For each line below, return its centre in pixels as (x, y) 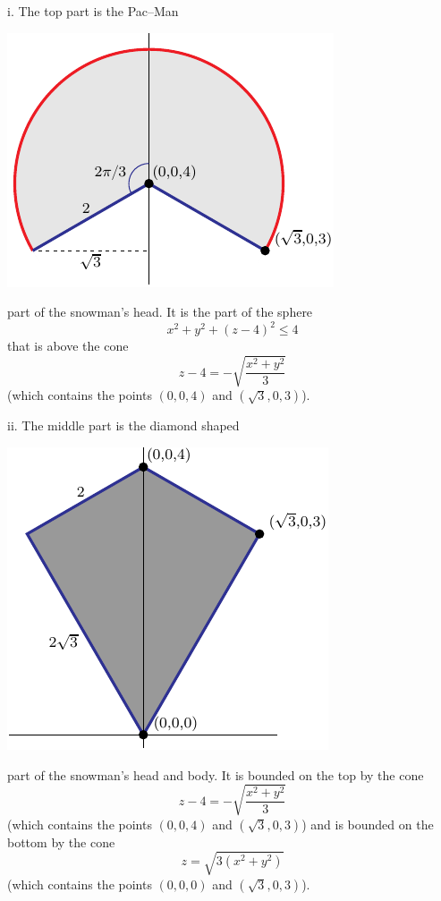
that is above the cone (68, 346)
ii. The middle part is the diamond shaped (123, 425)
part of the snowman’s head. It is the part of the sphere (160, 312)
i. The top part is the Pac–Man (93, 11)
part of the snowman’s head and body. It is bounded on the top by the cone (216, 774)
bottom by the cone (61, 841)
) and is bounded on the (368, 824)
